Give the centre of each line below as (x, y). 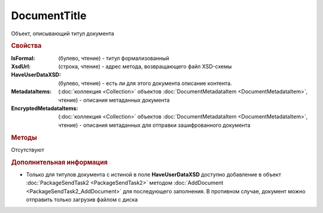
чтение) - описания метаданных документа (114, 100)
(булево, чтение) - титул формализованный (114, 58)
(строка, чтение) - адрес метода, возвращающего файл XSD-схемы (145, 66)
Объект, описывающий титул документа (63, 34)
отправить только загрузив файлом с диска (82, 199)
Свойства (26, 46)
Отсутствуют (28, 150)
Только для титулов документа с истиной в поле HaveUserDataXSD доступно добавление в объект (153, 174)
